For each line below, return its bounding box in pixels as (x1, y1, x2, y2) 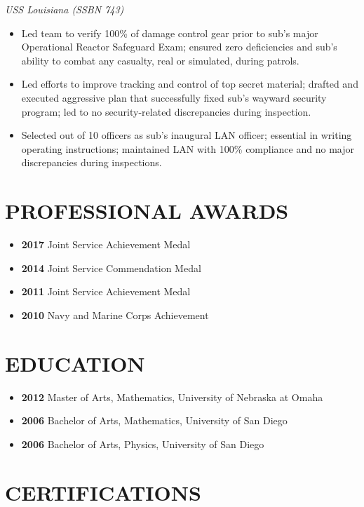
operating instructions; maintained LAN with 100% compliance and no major (21, 141, 354, 156)
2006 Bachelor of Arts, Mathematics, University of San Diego (21, 413, 288, 428)
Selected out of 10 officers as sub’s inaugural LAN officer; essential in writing (21, 128, 352, 142)
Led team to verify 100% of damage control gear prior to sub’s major (21, 25, 318, 40)
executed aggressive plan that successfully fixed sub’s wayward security (21, 90, 327, 104)
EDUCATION (5, 349, 145, 377)
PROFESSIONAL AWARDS (5, 196, 289, 225)
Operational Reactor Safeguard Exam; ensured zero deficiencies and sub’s (21, 39, 337, 54)
